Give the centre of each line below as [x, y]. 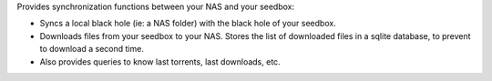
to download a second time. [92, 49]
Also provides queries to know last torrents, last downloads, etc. [160, 61]
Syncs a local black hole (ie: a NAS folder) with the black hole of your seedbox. [188, 24]
